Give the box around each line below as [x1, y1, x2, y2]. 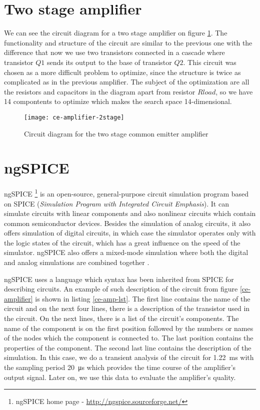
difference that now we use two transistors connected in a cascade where [4, 47, 225, 57]
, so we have [215, 86, 253, 96]
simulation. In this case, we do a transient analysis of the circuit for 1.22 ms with [4, 352, 254, 362]
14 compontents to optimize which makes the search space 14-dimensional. [4, 96, 232, 106]
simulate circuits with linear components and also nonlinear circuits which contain [4, 208, 256, 218]
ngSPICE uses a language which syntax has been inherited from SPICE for [4, 273, 234, 284]
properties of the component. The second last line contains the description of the [4, 342, 251, 352]
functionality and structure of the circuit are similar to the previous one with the [4, 37, 252, 47]
